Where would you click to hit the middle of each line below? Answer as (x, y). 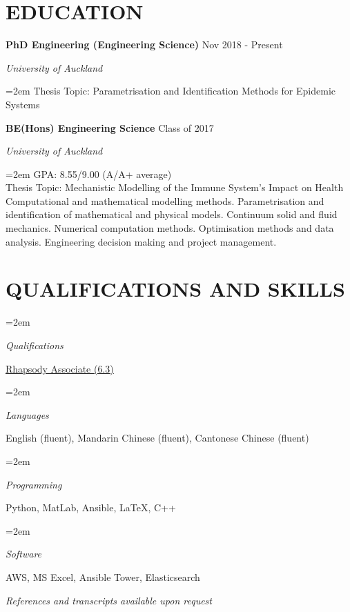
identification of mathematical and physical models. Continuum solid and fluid (172, 214)
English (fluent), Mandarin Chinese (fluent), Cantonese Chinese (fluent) (157, 438)
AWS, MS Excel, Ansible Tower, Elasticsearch (103, 576)
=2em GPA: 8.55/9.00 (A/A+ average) (89, 174)
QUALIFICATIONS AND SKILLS (175, 289)
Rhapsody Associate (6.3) (60, 368)
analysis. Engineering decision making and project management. (141, 241)
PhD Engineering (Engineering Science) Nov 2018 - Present (144, 45)
